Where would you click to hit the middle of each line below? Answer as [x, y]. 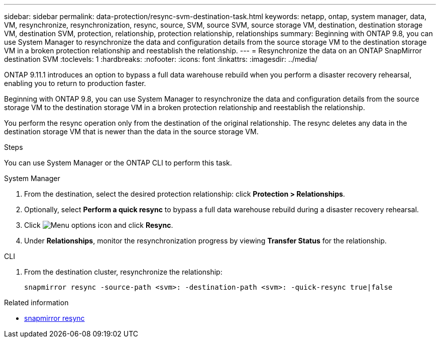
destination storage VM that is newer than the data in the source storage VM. [131, 132]
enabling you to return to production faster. [75, 83]
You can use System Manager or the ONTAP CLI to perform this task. [118, 163]
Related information [36, 303]
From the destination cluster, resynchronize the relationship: [123, 272]
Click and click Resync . [99, 225]
